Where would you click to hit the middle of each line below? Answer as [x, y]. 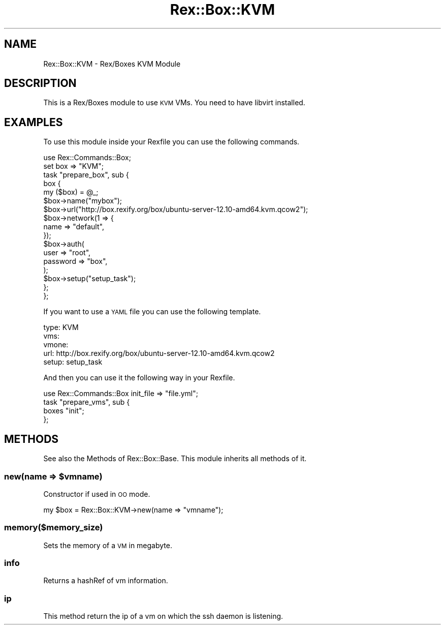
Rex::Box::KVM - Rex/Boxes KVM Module [112, 64]
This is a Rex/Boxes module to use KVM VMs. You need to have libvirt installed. [174, 103]
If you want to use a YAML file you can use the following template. [152, 312]
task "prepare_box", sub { [86, 175]
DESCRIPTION [40, 83]
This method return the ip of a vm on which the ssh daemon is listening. [163, 616]
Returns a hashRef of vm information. [106, 581]
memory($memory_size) [54, 528]
